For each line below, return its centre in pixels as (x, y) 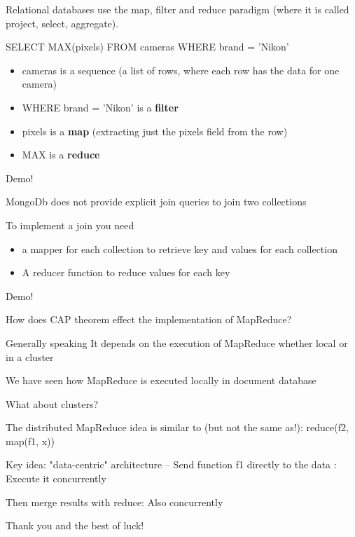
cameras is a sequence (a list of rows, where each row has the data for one (181, 70)
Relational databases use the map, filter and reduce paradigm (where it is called (177, 9)
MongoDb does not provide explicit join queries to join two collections (156, 202)
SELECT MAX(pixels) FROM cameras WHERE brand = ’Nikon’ (147, 47)
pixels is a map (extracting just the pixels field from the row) (155, 131)
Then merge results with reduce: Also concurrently (114, 502)
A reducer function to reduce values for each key (126, 272)
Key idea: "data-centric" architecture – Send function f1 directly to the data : (171, 464)
